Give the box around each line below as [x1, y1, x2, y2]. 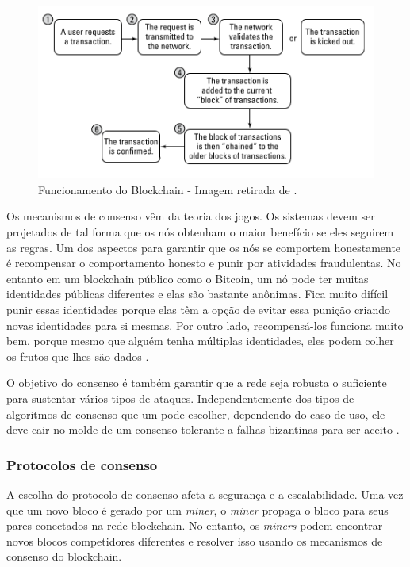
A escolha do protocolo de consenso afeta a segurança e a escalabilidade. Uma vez [6, 485, 404, 502]
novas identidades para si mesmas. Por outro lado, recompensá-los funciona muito [6, 316, 404, 333]
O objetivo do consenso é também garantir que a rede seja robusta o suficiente [6, 374, 387, 391]
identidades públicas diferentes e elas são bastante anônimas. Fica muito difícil [6, 285, 389, 302]
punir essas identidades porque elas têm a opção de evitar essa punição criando [6, 301, 391, 317]
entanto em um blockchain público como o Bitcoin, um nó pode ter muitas [6, 270, 369, 286]
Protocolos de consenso [6, 454, 158, 474]
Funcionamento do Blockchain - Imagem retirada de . [38, 181, 297, 197]
